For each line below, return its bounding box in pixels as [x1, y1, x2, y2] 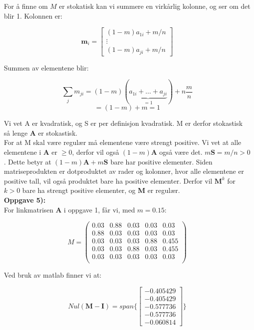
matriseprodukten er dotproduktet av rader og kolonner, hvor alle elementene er [4, 166, 244, 176]
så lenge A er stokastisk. [4, 127, 78, 138]
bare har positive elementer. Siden [110, 156, 213, 166]
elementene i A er [4, 146, 58, 157]
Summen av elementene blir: [4, 62, 89, 72]
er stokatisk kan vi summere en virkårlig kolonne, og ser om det [59, 1, 251, 11]
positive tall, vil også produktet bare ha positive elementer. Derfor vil [4, 175, 212, 186]
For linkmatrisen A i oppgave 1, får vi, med [4, 204, 135, 214]
